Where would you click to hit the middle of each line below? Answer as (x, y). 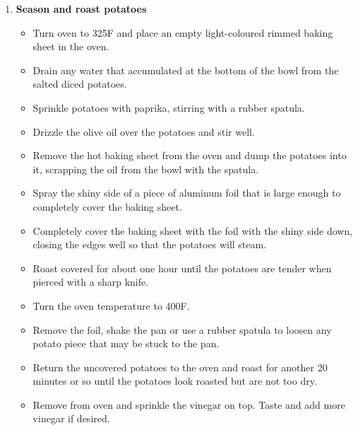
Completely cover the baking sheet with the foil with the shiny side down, (193, 230)
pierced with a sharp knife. (91, 282)
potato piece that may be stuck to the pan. (126, 343)
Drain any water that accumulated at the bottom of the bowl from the (186, 70)
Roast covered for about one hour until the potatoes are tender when (182, 268)
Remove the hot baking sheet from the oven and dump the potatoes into (190, 155)
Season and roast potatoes (81, 8)
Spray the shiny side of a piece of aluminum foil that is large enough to (187, 193)
